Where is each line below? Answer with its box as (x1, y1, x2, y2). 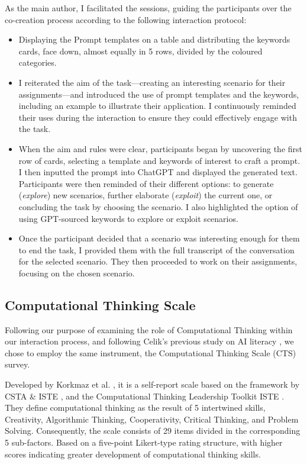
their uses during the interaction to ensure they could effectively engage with (18, 111, 297, 123)
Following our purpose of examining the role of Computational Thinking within (5, 323, 293, 336)
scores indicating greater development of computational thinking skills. (5, 447, 261, 460)
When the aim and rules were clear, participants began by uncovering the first (18, 142, 302, 154)
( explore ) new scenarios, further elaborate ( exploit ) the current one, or (18, 189, 273, 201)
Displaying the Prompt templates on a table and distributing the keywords (18, 33, 290, 46)
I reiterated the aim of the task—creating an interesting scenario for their (18, 76, 286, 88)
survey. (5, 358, 30, 370)
